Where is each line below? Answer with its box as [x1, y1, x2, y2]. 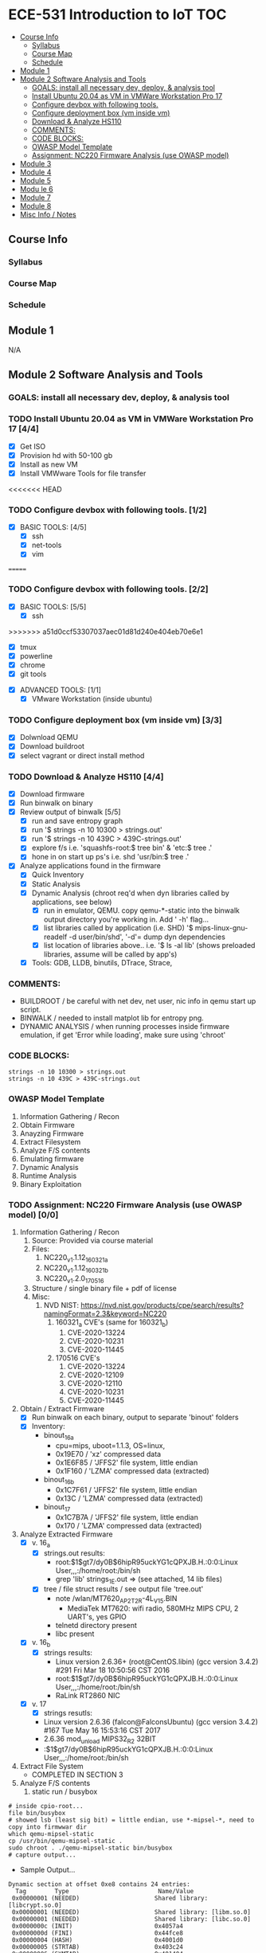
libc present [55, 1629, 95, 1638]
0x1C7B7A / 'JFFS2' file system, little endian [55, 1512, 199, 1522]
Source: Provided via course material [31, 1236, 154, 1246]
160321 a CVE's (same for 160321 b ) [55, 1317, 169, 1329]
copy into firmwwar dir [8, 1823, 88, 1831]
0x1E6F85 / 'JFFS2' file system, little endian [55, 1458, 198, 1467]
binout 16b [43, 1475, 74, 1486]
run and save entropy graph [31, 816, 123, 826]
